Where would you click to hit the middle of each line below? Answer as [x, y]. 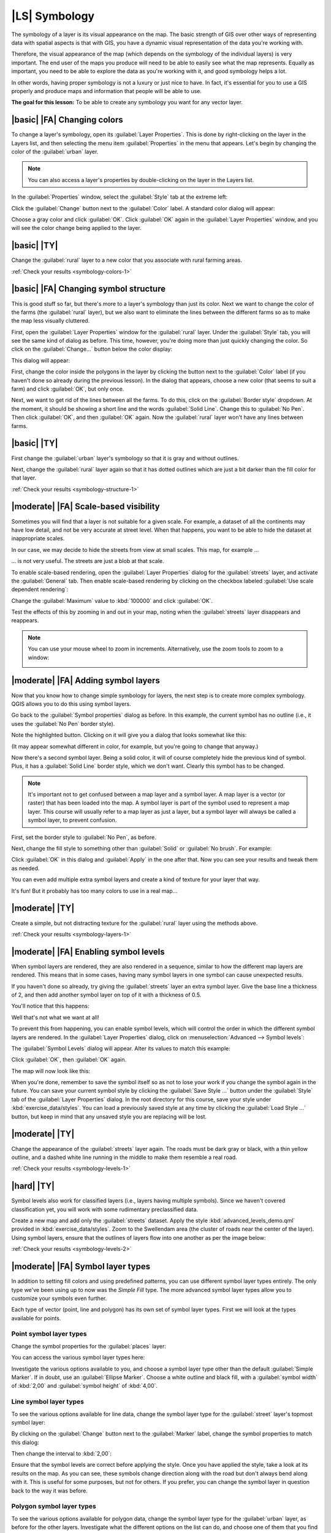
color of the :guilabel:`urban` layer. [55, 151]
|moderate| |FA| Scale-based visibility [86, 507]
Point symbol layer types [49, 1334]
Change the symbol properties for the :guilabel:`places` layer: [89, 1346]
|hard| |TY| [33, 1186]
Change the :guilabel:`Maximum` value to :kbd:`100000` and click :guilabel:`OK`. [112, 600]
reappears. [25, 621]
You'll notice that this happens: [50, 1006]
